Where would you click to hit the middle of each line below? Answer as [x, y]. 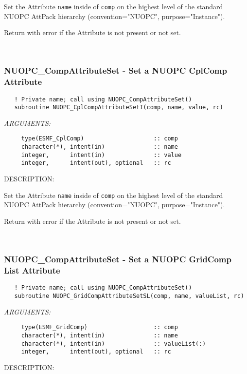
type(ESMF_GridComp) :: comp [99, 327]
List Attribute [32, 270]
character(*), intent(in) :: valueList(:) [114, 344]
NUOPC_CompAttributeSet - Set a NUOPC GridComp [118, 259]
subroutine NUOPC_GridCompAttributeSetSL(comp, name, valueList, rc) [129, 296]
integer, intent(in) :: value [101, 155]
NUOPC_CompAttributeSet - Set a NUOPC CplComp [115, 70]
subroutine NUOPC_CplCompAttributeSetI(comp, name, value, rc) [119, 108]
